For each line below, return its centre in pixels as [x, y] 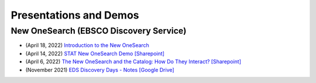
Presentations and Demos [75, 15]
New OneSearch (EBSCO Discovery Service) [99, 31]
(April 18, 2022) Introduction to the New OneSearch [87, 45]
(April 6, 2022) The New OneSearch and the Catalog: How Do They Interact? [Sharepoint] [133, 62]
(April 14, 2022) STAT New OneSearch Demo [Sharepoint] [95, 53]
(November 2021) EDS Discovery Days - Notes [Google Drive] [100, 70]
